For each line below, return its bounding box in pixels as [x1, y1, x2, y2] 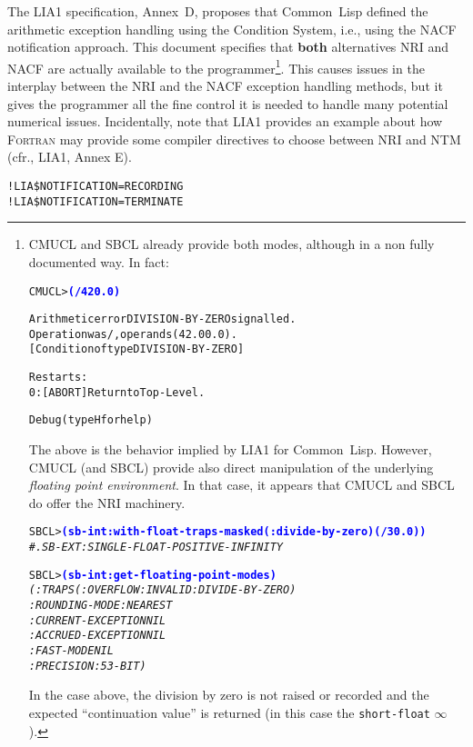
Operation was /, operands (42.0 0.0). [28, 327, 237, 341]
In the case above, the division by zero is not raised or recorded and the [28, 685, 429, 704]
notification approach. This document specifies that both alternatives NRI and [7, 37, 449, 56]
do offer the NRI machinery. [28, 493, 186, 512]
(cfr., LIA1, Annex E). [7, 147, 132, 166]
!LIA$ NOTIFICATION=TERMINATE [7, 194, 184, 208]
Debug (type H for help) [28, 413, 153, 427]
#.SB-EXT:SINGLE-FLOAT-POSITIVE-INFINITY [28, 541, 283, 554]
